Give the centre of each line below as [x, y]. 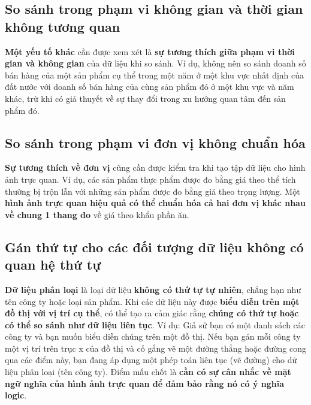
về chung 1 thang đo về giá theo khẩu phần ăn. [97, 214]
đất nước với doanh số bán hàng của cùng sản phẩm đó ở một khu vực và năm [150, 87]
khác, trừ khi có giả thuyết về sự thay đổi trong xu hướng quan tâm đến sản [145, 98]
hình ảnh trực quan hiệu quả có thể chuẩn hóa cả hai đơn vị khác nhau [155, 203]
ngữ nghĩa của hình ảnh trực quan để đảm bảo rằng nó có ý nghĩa [145, 383]
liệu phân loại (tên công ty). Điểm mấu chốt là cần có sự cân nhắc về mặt [148, 372]
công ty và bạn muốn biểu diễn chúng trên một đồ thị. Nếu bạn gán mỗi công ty [153, 336]
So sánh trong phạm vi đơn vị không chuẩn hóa [155, 142]
